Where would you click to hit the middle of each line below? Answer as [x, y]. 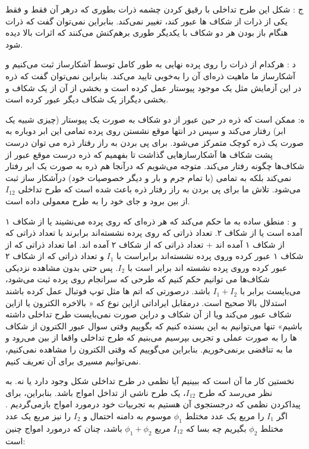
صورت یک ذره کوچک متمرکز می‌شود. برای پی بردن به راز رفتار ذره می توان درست [154, 142]
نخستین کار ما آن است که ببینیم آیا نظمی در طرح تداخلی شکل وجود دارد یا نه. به [150, 381]
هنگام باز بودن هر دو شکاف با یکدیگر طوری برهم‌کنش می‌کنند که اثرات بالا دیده [147, 32]
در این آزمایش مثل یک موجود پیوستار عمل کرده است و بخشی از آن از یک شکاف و [153, 87]
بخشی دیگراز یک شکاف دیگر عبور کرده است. [87, 99]
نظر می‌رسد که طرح [235, 392]
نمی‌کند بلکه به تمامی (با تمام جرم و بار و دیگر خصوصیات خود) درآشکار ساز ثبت [149, 177]
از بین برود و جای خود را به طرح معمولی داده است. [98, 200]
